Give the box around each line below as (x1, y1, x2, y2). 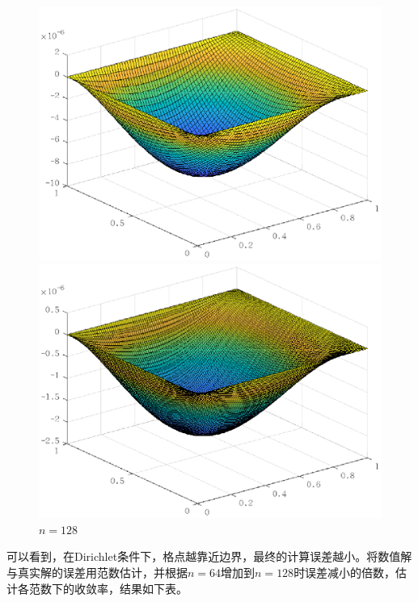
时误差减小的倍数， (293, 563, 396, 580)
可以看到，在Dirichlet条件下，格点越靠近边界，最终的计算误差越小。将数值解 (6, 548, 412, 565)
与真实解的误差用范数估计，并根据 (6, 563, 188, 580)
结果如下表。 (119, 579, 188, 596)
